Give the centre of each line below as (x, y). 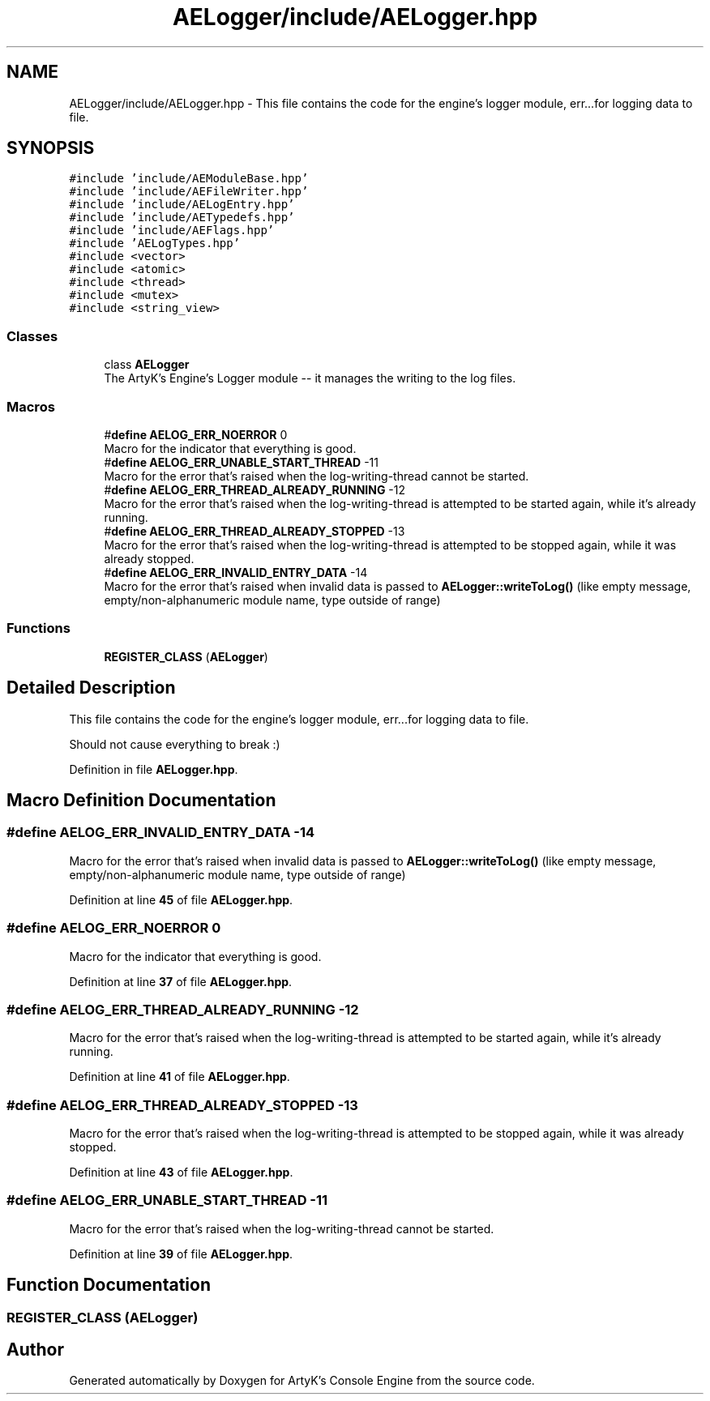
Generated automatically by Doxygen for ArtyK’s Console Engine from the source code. (302, 1381)
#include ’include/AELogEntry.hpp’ (182, 205)
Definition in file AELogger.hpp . (154, 769)
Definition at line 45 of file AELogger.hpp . (181, 899)
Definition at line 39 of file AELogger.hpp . (181, 1254)
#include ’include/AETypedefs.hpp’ (182, 218)
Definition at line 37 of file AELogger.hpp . (181, 981)
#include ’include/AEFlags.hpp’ (172, 231)
